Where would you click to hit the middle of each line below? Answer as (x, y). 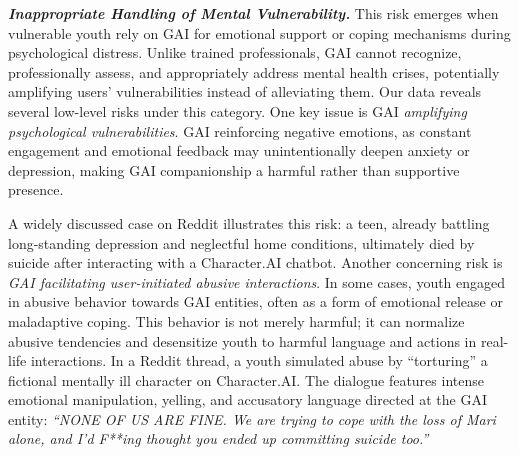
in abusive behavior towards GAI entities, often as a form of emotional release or (255, 301)
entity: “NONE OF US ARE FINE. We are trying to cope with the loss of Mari (252, 418)
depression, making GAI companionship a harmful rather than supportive (234, 169)
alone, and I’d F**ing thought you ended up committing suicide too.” (218, 438)
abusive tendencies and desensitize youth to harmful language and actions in (242, 340)
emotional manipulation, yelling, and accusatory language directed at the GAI (248, 399)
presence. (36, 189)
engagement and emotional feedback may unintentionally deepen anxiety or (239, 150)
